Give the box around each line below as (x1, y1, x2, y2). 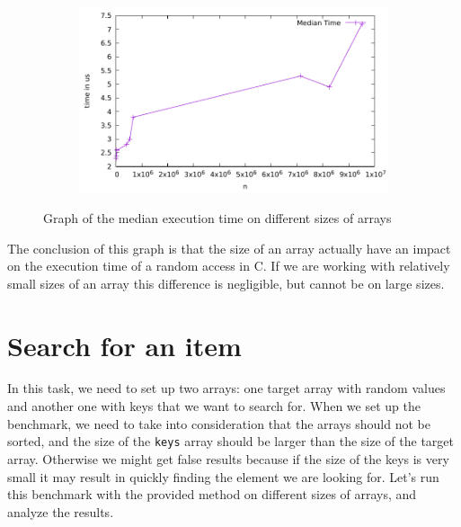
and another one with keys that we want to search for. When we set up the (7, 397, 421, 415)
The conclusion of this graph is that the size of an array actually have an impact (7, 238, 451, 257)
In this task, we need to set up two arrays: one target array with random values (7, 379, 446, 397)
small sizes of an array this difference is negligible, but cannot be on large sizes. (7, 273, 445, 292)
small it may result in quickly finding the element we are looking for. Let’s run (7, 467, 439, 486)
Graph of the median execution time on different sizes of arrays (43, 208, 392, 227)
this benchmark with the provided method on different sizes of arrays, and (7, 485, 417, 504)
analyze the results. (7, 502, 114, 521)
